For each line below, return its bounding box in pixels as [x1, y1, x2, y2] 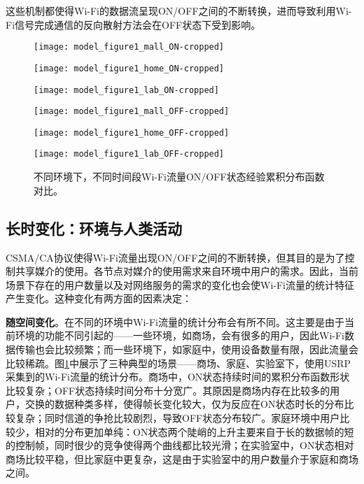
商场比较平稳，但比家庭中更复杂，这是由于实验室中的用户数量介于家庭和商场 [6, 451, 358, 466]
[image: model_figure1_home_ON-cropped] [34, 63, 225, 73]
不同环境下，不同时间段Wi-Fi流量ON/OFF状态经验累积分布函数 [34, 169, 325, 184]
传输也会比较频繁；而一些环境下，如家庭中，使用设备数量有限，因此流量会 [15, 342, 358, 357]
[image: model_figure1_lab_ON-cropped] [34, 85, 219, 95]
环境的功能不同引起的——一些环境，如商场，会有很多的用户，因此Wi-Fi [15, 328, 344, 343]
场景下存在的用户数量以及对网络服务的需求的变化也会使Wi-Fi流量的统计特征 [6, 277, 354, 292]
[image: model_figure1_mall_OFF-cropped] [34, 106, 230, 117]
